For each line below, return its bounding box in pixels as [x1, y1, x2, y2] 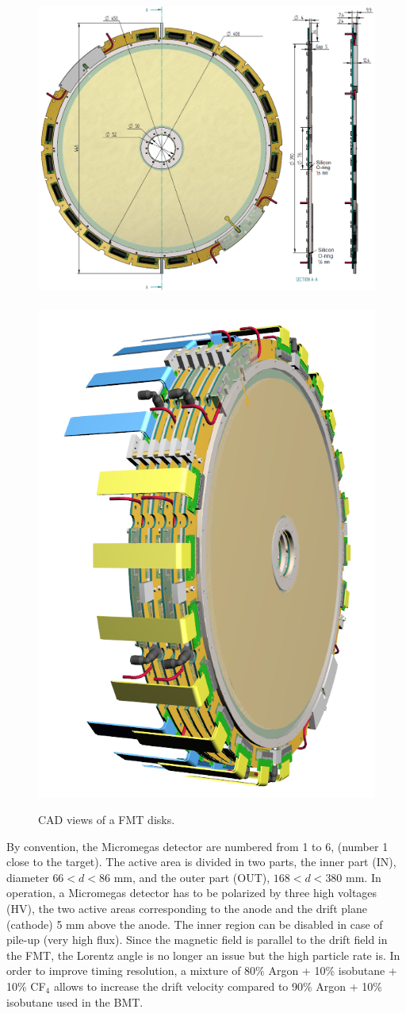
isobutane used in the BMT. [6, 993, 144, 1010]
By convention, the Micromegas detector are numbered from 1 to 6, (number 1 [6, 838, 389, 854]
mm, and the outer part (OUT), [113, 869, 270, 885]
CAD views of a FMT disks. [38, 811, 175, 828]
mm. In [346, 869, 381, 885]
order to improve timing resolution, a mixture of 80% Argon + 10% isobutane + [6, 962, 397, 979]
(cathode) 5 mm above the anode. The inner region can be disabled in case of [6, 915, 383, 932]
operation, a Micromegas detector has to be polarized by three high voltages [6, 884, 377, 901]
